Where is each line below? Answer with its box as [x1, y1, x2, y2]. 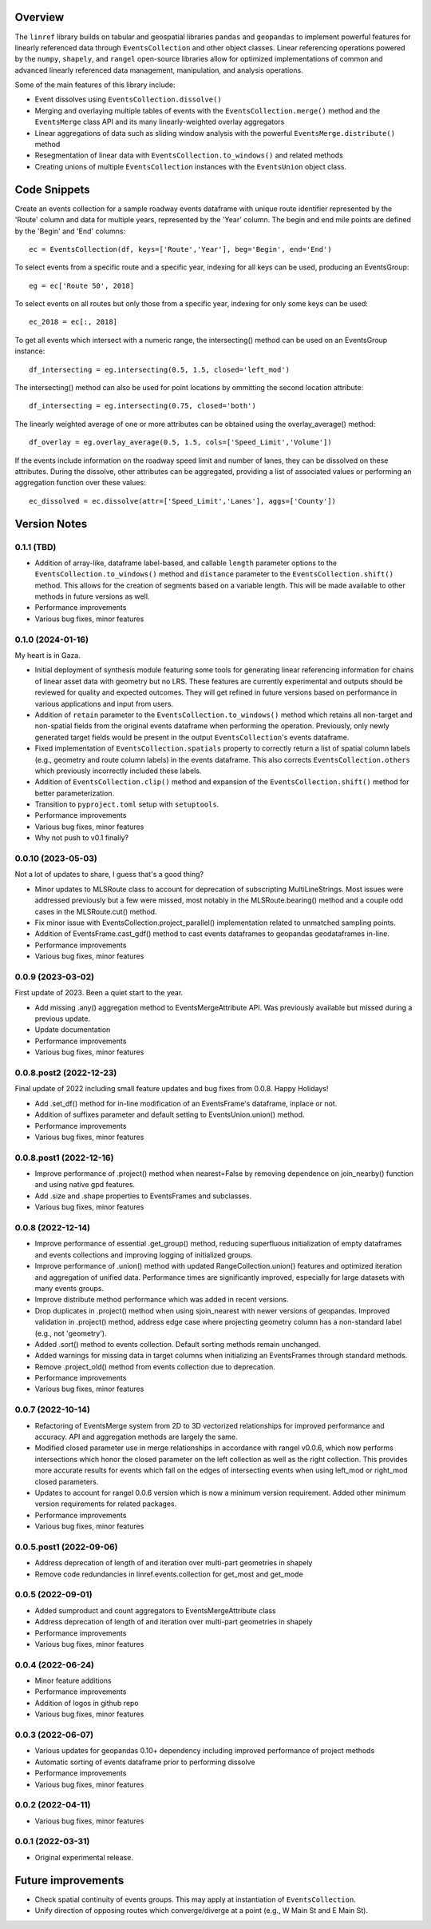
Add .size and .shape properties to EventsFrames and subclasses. [34, 1191, 252, 1201]
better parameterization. [34, 788, 115, 798]
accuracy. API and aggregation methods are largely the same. [34, 1432, 238, 1441]
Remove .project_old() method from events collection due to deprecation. [34, 1361, 275, 1371]
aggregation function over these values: [14, 478, 147, 488]
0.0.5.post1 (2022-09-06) [14, 1541, 119, 1552]
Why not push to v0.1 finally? [34, 833, 129, 843]
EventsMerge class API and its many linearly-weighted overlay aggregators [34, 117, 285, 127]
